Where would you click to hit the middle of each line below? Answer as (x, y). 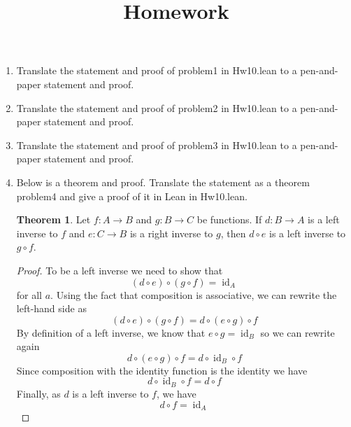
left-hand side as (51, 308)
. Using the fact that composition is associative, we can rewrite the (194, 294)
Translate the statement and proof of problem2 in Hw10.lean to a (157, 107)
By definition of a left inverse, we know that (111, 332)
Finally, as (38, 393)
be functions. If (229, 219)
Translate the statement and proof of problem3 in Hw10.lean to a (157, 145)
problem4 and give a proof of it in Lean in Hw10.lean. (132, 196)
